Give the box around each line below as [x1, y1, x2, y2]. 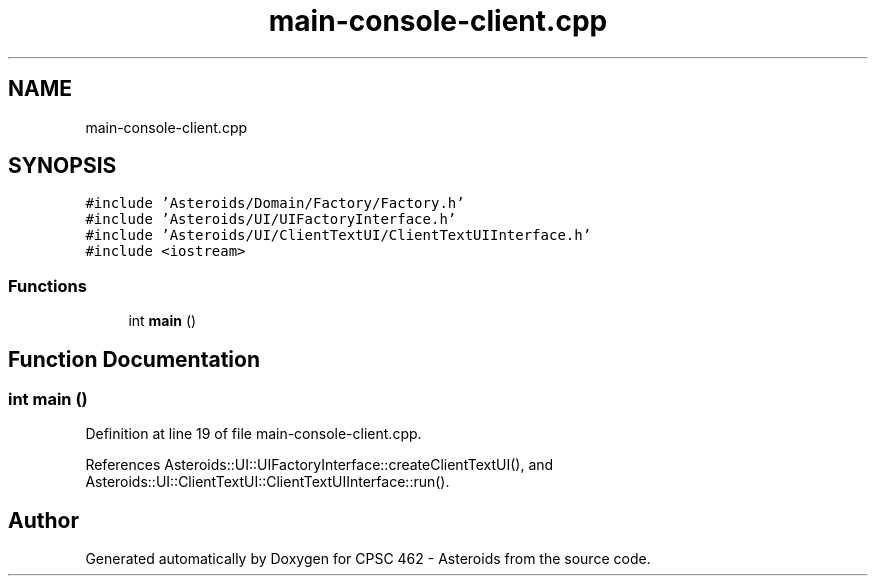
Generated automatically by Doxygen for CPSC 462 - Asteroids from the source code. [85, 550, 651, 568]
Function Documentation [8, 346, 260, 372]
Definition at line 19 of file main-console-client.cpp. [85, 425, 422, 443]
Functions [8, 275, 87, 296]
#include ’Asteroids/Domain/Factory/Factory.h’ [85, 195, 465, 212]
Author [8, 507, 79, 533]
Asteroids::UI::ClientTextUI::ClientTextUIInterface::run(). [85, 473, 450, 491]
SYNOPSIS [8, 153, 117, 179]
